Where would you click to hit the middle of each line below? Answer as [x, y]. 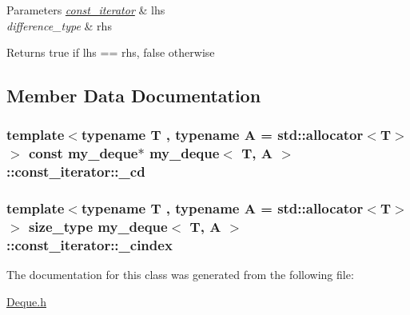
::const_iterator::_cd [76, 171]
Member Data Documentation [134, 96]
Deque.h [26, 301]
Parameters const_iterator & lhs [86, 10]
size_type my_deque [98, 227]
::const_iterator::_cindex [90, 245]
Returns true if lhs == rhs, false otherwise [111, 52]
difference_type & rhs [59, 25]
